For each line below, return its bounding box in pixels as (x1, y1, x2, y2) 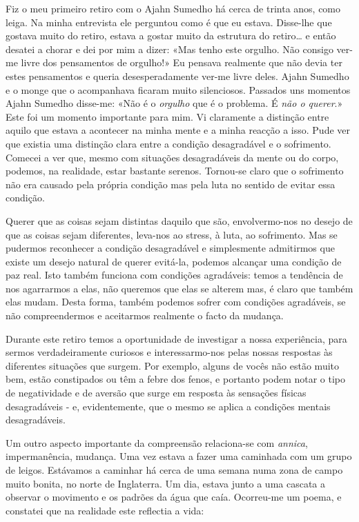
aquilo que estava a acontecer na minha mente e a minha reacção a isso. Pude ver (6, 123, 351, 137)
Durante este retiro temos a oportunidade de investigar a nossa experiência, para (6, 331, 347, 345)
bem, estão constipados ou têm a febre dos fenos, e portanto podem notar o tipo (6, 372, 346, 386)
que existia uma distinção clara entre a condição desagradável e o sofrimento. (6, 136, 331, 150)
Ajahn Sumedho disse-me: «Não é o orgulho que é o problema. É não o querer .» (6, 96, 343, 110)
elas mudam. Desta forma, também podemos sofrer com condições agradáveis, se (6, 294, 346, 309)
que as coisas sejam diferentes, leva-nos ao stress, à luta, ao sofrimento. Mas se (6, 227, 338, 241)
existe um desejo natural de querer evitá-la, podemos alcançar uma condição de (6, 254, 342, 268)
